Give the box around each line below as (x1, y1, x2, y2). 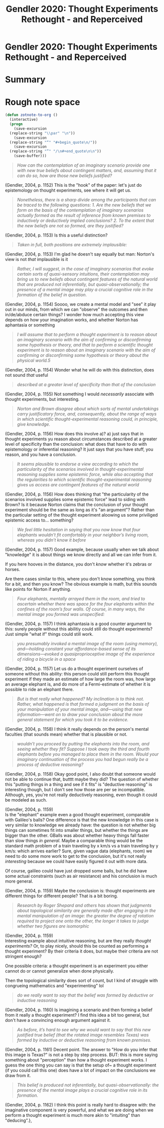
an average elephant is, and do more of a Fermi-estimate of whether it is (5, 681, 150, 687)
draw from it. (5, 1073, 31, 1079)
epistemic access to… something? (5, 517, 74, 523)
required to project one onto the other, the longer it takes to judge (17, 918, 149, 924)
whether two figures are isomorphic (17, 923, 89, 929)
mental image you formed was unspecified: (17, 611, 105, 617)
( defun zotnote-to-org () (5, 112, 58, 118)
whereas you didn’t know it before (17, 537, 86, 543)
